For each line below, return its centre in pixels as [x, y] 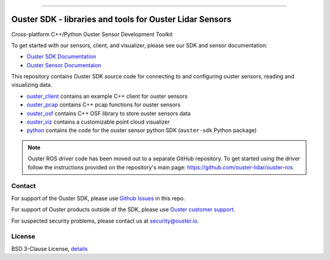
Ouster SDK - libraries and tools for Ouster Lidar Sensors [121, 19]
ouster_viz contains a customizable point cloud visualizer [98, 122]
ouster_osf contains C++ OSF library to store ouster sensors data [108, 113]
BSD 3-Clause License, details [50, 248]
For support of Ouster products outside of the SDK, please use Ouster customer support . [123, 210]
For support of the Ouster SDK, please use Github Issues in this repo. [98, 198]
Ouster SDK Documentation [61, 57]
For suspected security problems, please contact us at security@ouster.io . [105, 221]
